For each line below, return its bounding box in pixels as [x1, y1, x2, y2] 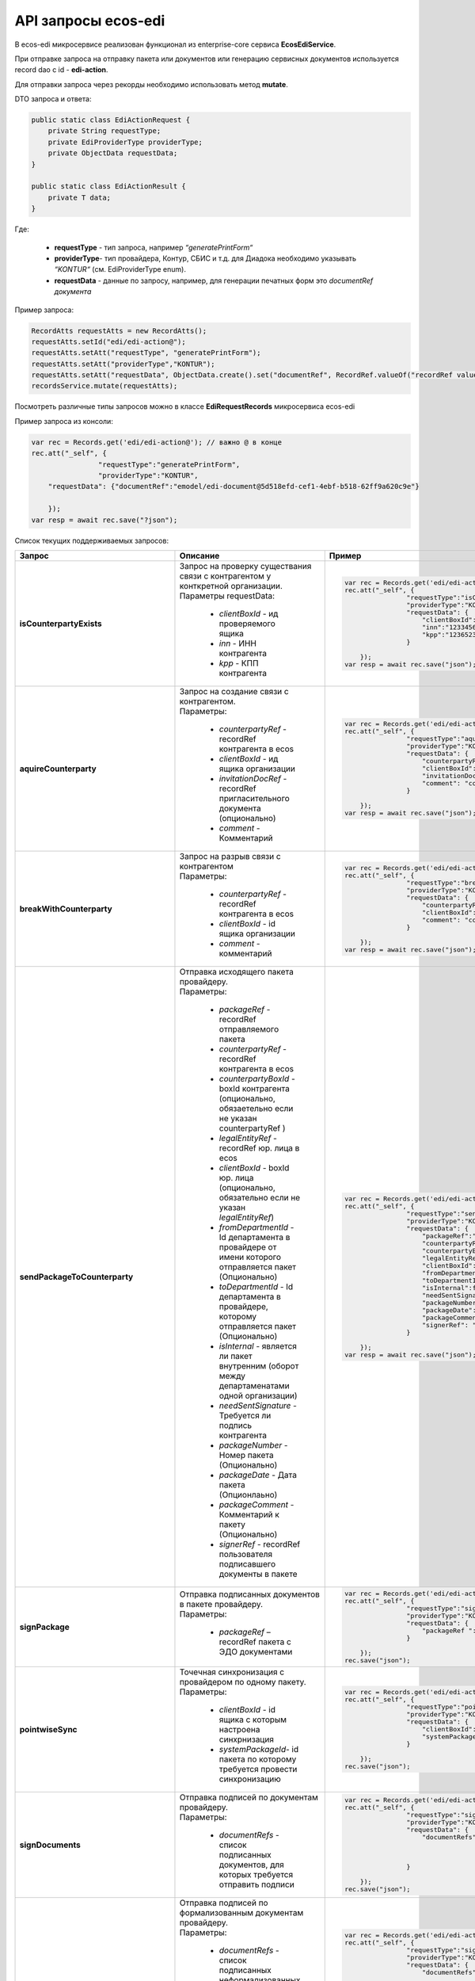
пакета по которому [218, 1754, 297, 1765]
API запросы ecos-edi [14, 12, 165, 29]
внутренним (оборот [218, 1360, 299, 1371]
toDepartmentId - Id [218, 1281, 294, 1292]
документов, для [218, 1859, 284, 1870]
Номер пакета [218, 1449, 274, 1460]
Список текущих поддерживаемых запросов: [14, 536, 169, 545]
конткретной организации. [179, 580, 283, 591]
